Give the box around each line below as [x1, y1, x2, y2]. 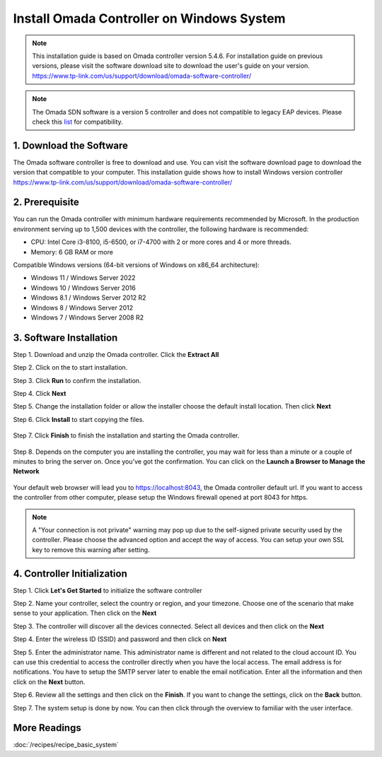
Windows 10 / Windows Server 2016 [30, 283, 136, 292]
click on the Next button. [13, 677, 86, 686]
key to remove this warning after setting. [32, 545, 150, 554]
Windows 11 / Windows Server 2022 [30, 274, 136, 282]
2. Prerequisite [13, 196, 79, 209]
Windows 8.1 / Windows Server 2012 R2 [30, 293, 146, 302]
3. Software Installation [13, 331, 118, 344]
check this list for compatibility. [32, 117, 123, 126]
